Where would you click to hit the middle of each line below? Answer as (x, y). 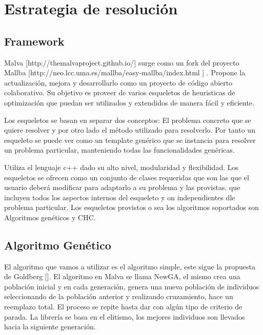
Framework (34, 41)
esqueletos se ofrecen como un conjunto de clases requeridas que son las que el (127, 177)
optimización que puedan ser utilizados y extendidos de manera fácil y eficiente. (129, 102)
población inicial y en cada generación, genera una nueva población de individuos (132, 286)
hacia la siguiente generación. (50, 327)
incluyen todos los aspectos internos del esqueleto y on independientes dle (120, 197)
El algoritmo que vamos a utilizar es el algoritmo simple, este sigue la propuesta (130, 266)
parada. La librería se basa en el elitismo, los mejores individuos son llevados (125, 316)
